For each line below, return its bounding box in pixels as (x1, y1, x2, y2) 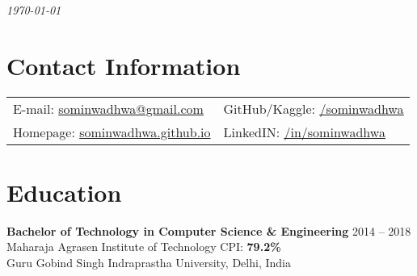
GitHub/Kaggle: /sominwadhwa (223, 98, 404, 118)
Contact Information (6, 48, 241, 82)
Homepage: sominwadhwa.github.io (13, 122, 211, 141)
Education (6, 175, 122, 208)
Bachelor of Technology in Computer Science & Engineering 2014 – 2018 (6, 222, 411, 239)
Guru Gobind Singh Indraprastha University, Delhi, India (6, 254, 291, 271)
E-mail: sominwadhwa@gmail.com (13, 98, 204, 118)
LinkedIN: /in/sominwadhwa (223, 122, 385, 141)
